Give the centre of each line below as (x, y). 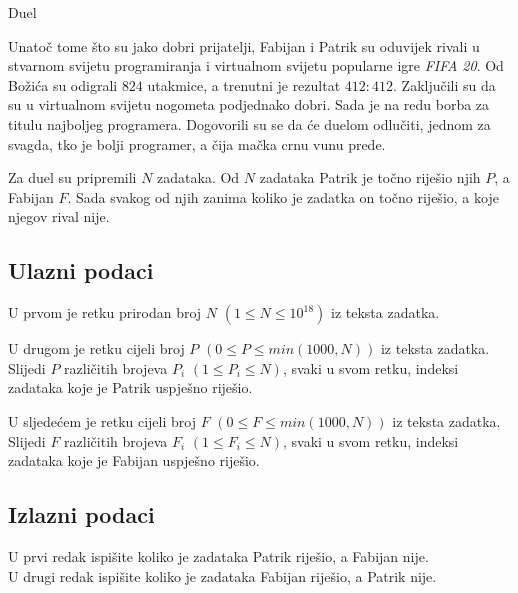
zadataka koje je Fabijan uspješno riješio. (134, 460)
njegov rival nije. (59, 216)
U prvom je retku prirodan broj (105, 312)
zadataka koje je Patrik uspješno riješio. (130, 387)
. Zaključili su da (444, 84)
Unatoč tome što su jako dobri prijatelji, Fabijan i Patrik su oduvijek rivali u (244, 45)
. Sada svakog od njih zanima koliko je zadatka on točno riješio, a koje (283, 196)
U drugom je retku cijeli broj (96, 348)
